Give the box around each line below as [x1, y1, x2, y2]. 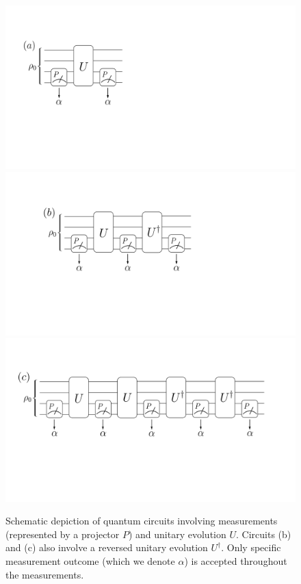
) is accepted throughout [184, 554, 287, 568]
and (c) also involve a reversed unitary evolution [5, 540, 208, 555]
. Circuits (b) [236, 526, 291, 541]
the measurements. [5, 567, 84, 581]
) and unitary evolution [128, 526, 226, 541]
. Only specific [221, 540, 281, 555]
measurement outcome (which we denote [5, 554, 175, 568]
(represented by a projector [5, 526, 120, 541]
